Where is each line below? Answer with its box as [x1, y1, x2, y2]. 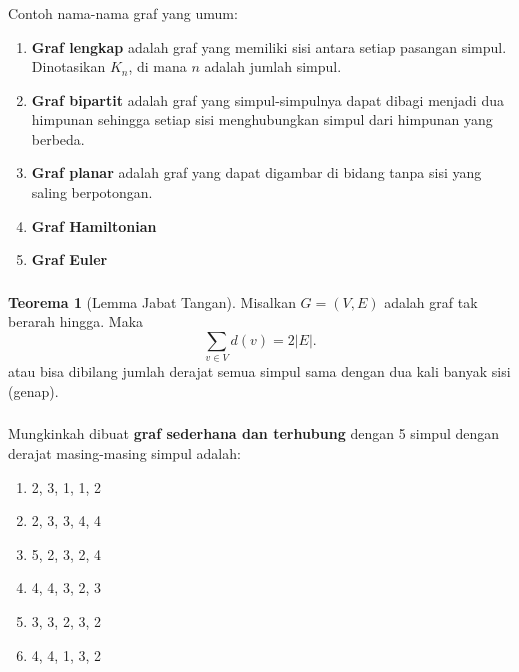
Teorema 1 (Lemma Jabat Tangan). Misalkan [8, 291, 296, 312]
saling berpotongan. [31, 182, 153, 203]
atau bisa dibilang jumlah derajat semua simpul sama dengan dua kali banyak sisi [8, 361, 511, 382]
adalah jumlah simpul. [204, 56, 342, 77]
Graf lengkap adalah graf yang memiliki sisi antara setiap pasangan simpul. [31, 36, 507, 57]
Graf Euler [31, 249, 108, 270]
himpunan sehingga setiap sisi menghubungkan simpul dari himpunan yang [31, 109, 493, 130]
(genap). [8, 380, 59, 401]
